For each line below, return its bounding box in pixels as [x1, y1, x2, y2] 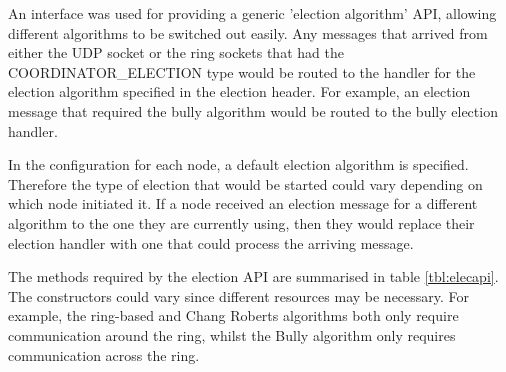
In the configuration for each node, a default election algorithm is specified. [8, 154, 469, 175]
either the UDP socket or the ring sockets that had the [8, 42, 344, 63]
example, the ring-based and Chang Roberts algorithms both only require [8, 305, 459, 326]
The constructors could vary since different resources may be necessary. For [8, 285, 470, 306]
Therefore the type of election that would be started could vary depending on [8, 173, 483, 194]
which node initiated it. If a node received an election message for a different [8, 193, 478, 214]
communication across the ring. [8, 344, 200, 365]
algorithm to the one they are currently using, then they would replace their [8, 212, 475, 233]
